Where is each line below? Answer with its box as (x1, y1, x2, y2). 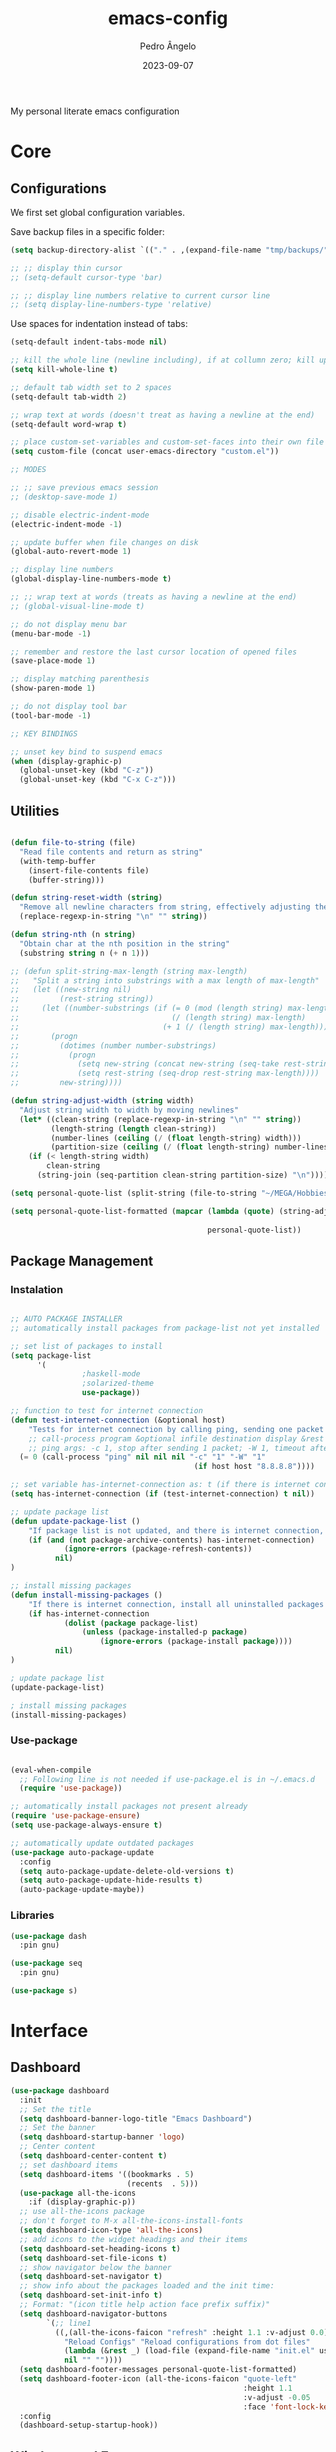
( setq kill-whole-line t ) (10, 365, 118, 375)
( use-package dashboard (10, 2085, 110, 2096)
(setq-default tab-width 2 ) (10, 392, 128, 402)
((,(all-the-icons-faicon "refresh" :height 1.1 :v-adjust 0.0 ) (54, 2327, 329, 2337)
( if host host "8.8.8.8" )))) (193, 1462, 315, 1472)
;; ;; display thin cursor (10, 263, 123, 273)
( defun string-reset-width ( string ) (10, 893, 163, 903)
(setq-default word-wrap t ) (10, 419, 128, 429)
